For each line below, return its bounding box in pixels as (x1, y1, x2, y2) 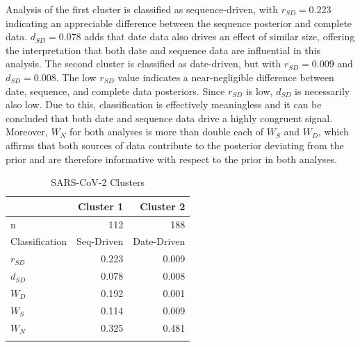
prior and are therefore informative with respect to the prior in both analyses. (6, 151, 338, 166)
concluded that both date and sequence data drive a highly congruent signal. (6, 110, 333, 125)
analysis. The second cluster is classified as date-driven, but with (6, 56, 281, 71)
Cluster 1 (78, 198, 124, 213)
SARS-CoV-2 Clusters (51, 175, 145, 189)
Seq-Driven (76, 234, 124, 248)
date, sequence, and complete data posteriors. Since (6, 83, 225, 98)
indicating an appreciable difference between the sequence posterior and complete (6, 15, 352, 30)
